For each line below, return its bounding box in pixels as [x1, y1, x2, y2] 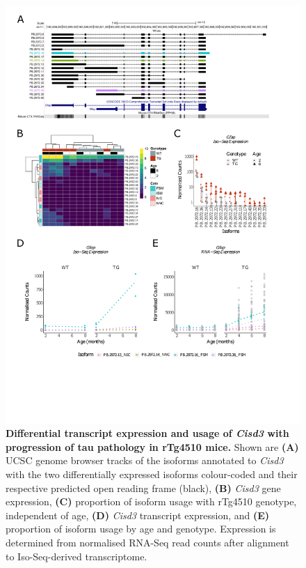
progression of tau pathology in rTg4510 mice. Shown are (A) [6, 439, 299, 454]
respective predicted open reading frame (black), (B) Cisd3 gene [6, 480, 281, 495]
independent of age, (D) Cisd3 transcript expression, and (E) [6, 507, 270, 522]
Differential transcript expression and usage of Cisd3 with [6, 426, 289, 440]
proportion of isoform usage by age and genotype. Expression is [6, 521, 276, 536]
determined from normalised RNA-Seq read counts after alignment [6, 535, 289, 550]
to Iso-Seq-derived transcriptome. [6, 548, 147, 563]
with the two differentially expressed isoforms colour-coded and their [6, 467, 298, 482]
